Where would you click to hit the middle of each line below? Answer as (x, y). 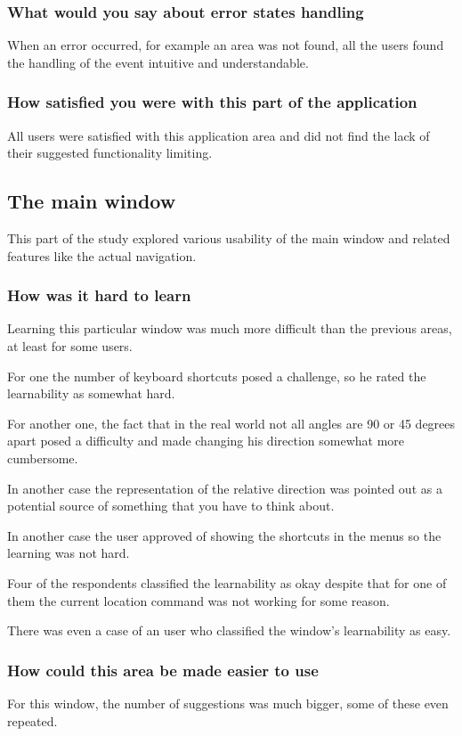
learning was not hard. (69, 553)
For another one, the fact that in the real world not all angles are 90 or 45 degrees (231, 423)
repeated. (32, 720)
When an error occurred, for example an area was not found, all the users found (226, 45)
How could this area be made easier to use (163, 670)
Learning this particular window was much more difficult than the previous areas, (230, 328)
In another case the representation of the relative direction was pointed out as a (225, 488)
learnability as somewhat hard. (91, 393)
